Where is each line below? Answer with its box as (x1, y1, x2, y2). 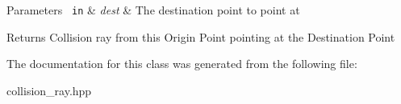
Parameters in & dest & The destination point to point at (6, 2, 300, 18)
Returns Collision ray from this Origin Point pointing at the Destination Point (6, 28, 395, 45)
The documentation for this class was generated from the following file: (6, 55, 357, 72)
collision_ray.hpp (6, 82, 92, 98)
